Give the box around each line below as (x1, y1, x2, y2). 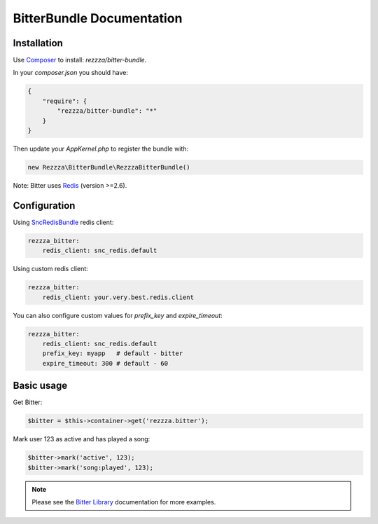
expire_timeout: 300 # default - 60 (42, 359, 168, 367)
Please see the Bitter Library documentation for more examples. (31, 497, 216, 506)
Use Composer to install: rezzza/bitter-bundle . (13, 56, 147, 64)
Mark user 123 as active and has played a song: (13, 435, 150, 443)
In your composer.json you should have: (13, 69, 129, 77)
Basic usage (13, 380, 68, 392)
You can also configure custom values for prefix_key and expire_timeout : (13, 311, 223, 319)
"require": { (42, 97, 87, 105)
